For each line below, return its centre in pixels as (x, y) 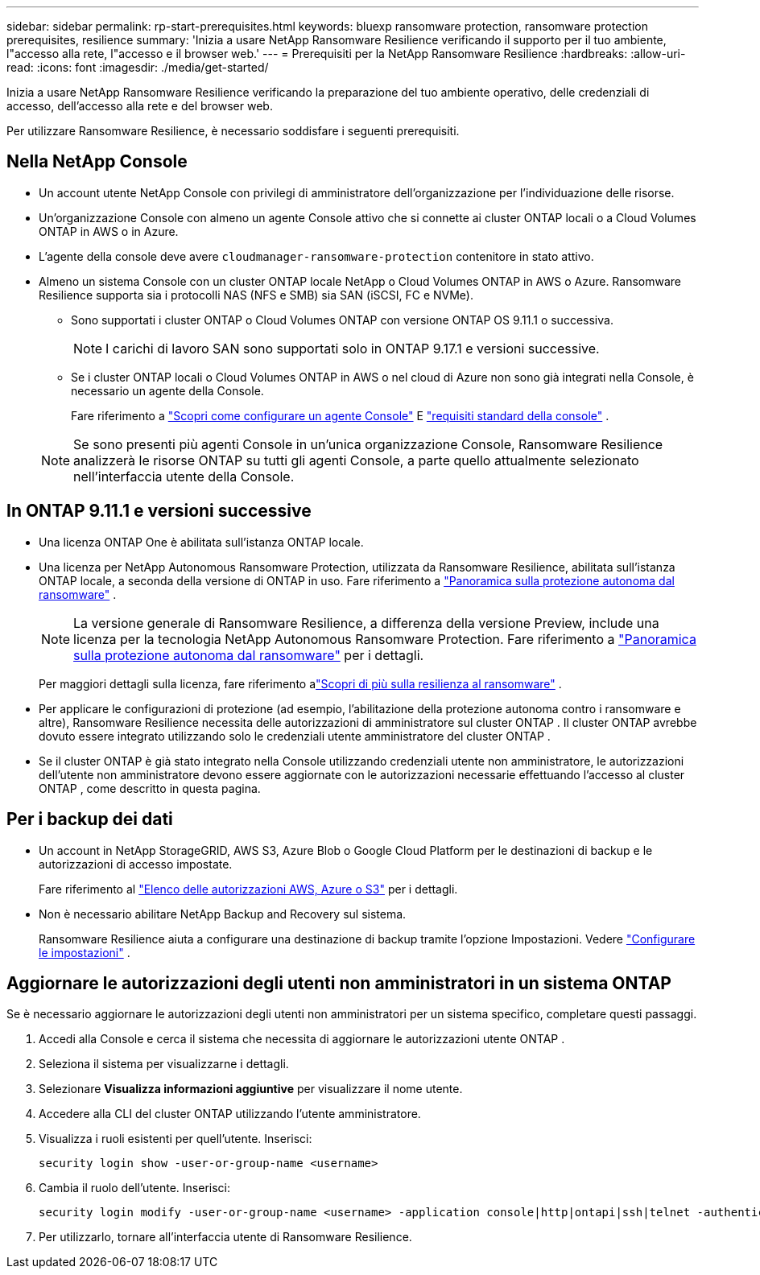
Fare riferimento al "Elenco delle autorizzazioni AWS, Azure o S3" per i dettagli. (248, 889)
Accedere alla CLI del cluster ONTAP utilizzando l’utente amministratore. (230, 1114)
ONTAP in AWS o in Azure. (109, 231)
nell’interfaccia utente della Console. (184, 476)
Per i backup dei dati (90, 819)
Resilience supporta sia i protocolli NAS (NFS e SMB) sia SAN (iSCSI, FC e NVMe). (256, 295)
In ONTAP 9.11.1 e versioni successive (159, 511)
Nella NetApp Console (97, 162)
